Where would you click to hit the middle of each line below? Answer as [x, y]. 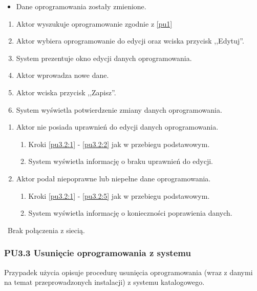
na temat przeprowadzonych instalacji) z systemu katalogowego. [104, 282]
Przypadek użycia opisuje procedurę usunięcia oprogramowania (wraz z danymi [128, 272]
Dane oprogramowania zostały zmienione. [81, 6]
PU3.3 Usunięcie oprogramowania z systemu [98, 253]
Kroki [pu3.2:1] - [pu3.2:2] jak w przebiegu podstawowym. [119, 144]
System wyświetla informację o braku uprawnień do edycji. [121, 161]
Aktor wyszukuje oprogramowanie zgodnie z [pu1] [94, 23]
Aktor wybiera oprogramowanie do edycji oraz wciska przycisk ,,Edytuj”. [130, 41]
